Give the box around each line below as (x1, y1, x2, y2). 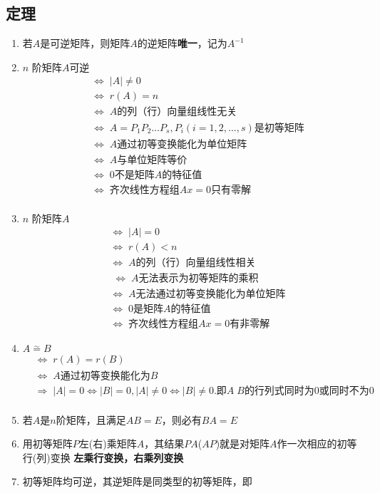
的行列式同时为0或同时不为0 (244, 385, 374, 396)
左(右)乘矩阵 (78, 436, 137, 451)
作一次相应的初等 (277, 436, 357, 451)
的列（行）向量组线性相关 (135, 258, 256, 269)
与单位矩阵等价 (117, 155, 188, 165)
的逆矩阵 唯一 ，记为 (137, 36, 227, 51)
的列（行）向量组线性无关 (117, 107, 237, 118)
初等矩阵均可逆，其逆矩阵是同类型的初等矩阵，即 (22, 474, 252, 489)
